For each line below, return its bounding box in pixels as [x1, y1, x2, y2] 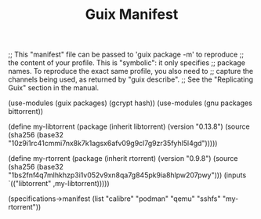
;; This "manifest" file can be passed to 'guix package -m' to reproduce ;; [8, 49, 245, 60]
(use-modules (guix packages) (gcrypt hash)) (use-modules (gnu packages [8, 98, 252, 108]
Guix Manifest [85, 5, 179, 24]
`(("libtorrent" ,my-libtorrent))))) [8, 179, 110, 188]
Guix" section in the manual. [8, 83, 100, 93]
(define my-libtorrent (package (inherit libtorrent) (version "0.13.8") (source [8, 122, 250, 131]
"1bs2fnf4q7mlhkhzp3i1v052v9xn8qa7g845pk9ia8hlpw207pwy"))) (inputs [8, 170, 247, 180]
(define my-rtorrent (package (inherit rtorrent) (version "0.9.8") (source [8, 154, 238, 163]
